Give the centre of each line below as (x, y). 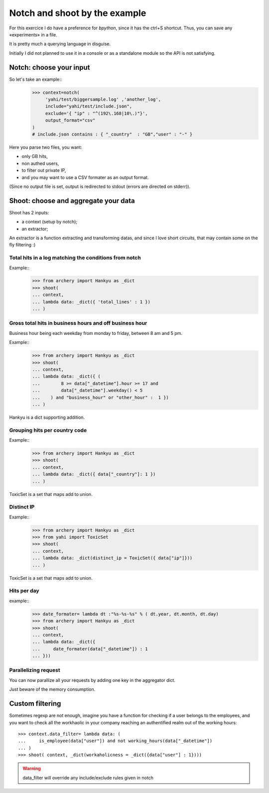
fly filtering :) (22, 245)
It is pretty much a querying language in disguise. (60, 44)
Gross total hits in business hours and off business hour (78, 323)
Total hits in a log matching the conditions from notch (75, 258)
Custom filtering (35, 704)
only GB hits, (35, 157)
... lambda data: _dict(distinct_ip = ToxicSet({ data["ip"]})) (112, 558)
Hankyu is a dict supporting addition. (47, 417)
